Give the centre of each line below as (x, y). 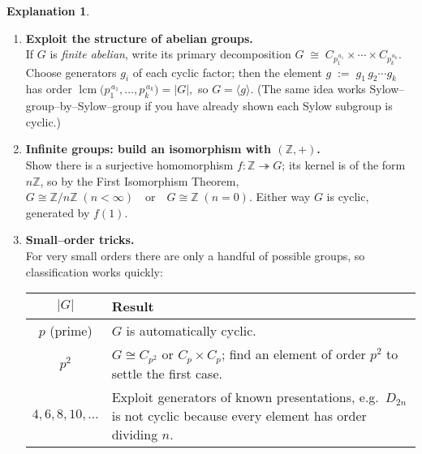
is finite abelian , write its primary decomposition (170, 54)
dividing (135, 435)
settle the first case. (167, 374)
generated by (58, 212)
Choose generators (71, 72)
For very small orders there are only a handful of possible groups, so (195, 255)
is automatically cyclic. (191, 331)
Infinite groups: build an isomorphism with (149, 149)
